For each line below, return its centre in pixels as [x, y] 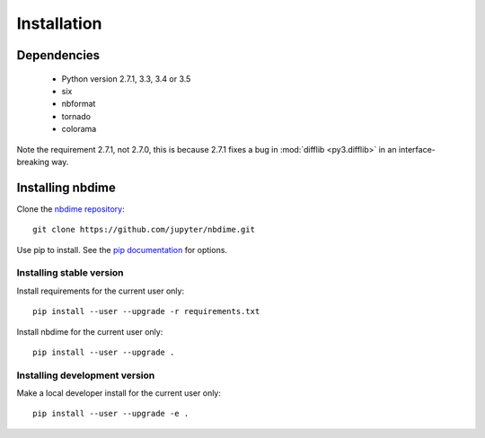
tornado [76, 116]
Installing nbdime [66, 187]
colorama [79, 129]
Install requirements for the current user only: [100, 291]
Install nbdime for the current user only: [90, 331]
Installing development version [86, 375]
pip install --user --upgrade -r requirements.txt [146, 311]
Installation [59, 23]
